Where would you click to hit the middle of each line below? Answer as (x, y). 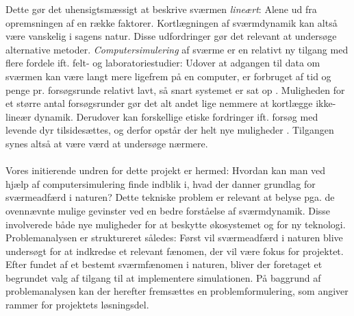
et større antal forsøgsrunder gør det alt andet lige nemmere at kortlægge (159, 103)
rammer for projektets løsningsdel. (77, 305)
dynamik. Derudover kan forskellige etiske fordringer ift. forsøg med (176, 116)
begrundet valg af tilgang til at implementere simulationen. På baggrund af (163, 277)
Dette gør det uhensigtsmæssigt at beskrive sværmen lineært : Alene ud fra (161, 9)
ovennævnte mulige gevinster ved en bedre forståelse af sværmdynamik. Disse (168, 210)
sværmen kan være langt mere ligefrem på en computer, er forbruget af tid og (168, 76)
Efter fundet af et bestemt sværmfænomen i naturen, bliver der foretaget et (164, 264)
